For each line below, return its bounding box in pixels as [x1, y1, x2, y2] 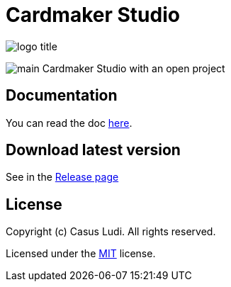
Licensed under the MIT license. [6, 247, 156, 260]
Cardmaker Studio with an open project [42, 62, 225, 74]
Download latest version [6, 141, 181, 159]
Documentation [6, 86, 118, 105]
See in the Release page [6, 171, 119, 184]
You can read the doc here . [6, 116, 133, 129]
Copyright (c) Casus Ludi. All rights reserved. [6, 225, 216, 238]
